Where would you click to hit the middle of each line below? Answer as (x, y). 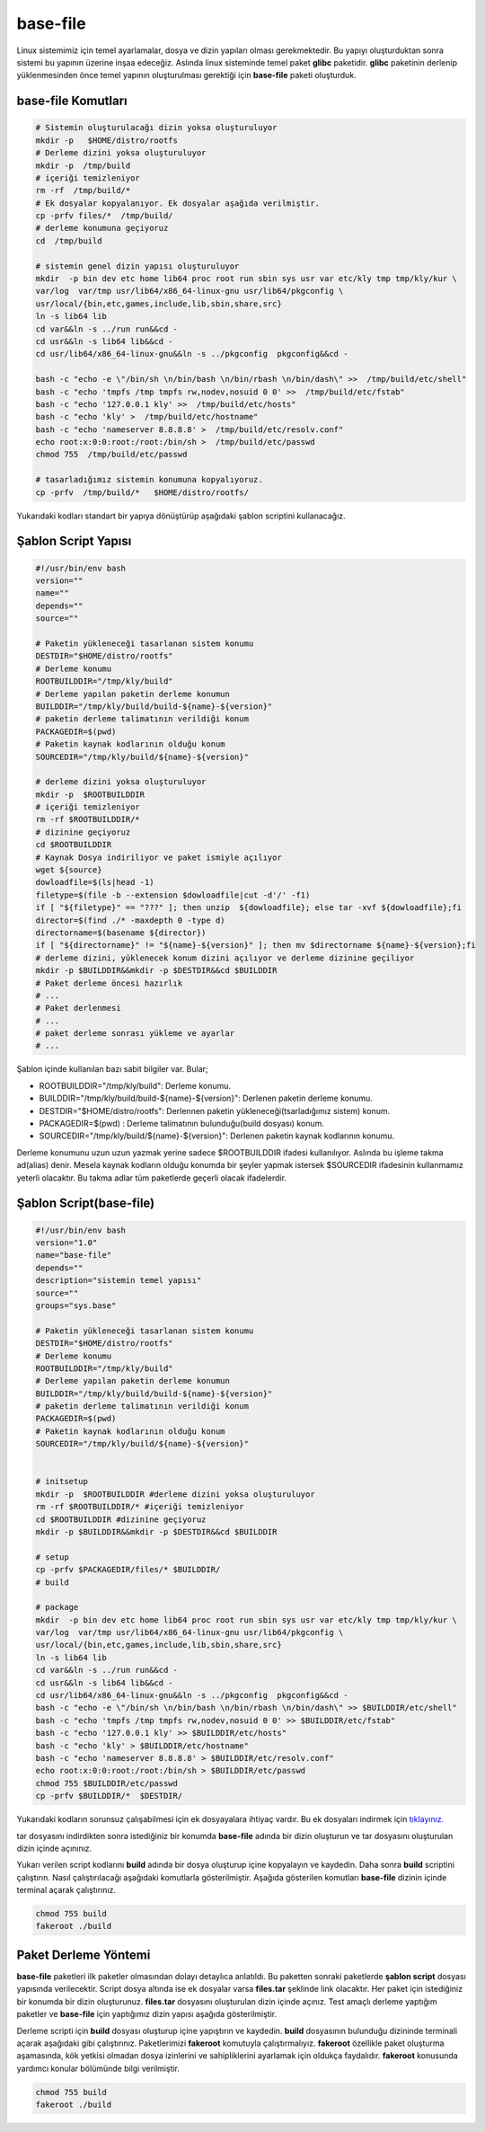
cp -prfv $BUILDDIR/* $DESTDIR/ (109, 1796)
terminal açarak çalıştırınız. (66, 1890)
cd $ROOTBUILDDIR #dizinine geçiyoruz (121, 1519)
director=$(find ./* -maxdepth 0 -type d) (130, 920)
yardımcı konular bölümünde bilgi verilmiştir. (98, 2068)
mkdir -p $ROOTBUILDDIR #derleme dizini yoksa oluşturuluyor (175, 1494)
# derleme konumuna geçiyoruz (102, 228)
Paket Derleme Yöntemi (84, 1955)
